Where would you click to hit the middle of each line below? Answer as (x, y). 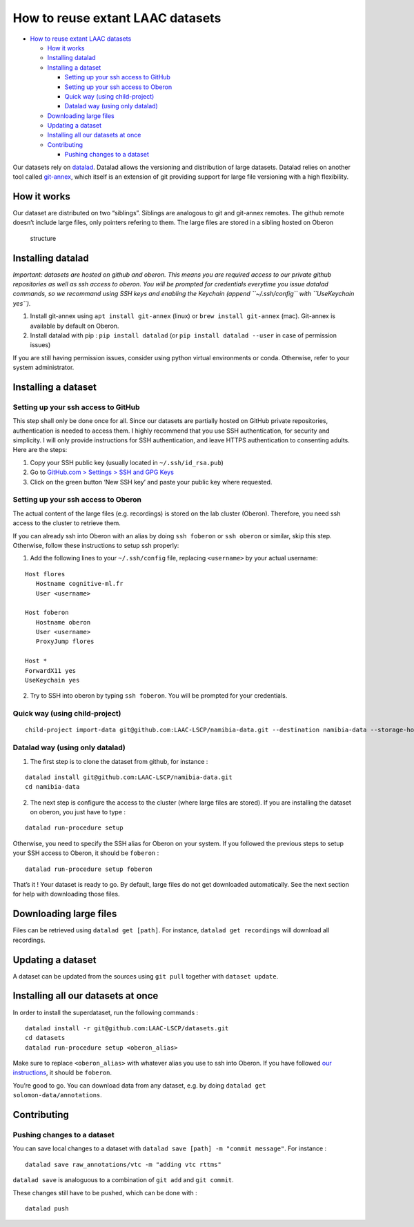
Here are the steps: (40, 450)
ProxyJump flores (65, 641)
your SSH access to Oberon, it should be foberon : (86, 853)
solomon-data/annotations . (58, 1095)
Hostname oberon (63, 622)
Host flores (45, 574)
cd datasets (45, 1038)
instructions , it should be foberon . (62, 1072)
